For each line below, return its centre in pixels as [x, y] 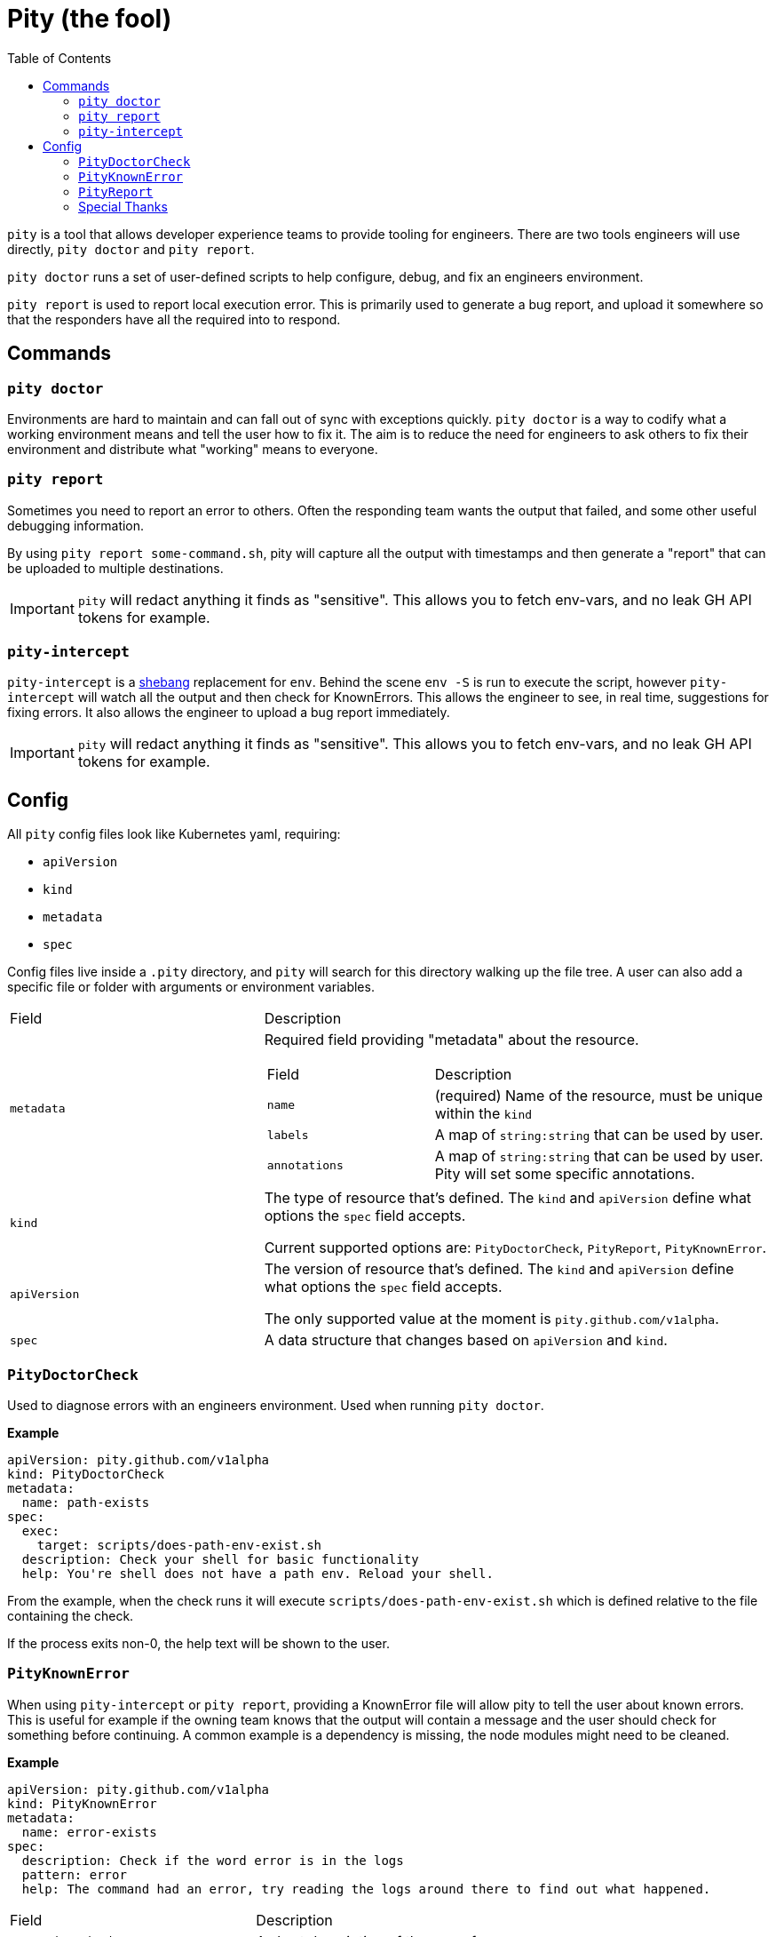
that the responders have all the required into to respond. [174, 319]
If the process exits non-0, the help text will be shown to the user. [198, 1644]
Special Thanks [123, 206]
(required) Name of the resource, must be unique [599, 1096]
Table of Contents [59, 58]
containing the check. [71, 1616]
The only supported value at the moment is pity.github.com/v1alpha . [491, 1319]
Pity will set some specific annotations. [565, 1174]
